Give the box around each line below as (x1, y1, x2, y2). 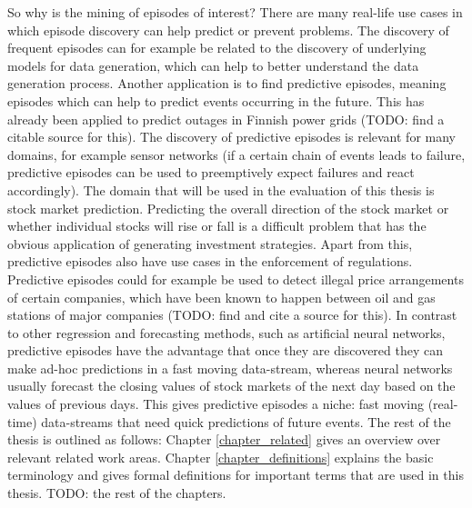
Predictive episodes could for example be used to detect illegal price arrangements (7, 269, 464, 288)
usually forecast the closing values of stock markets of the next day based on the (7, 376, 456, 395)
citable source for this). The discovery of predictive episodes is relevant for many (7, 127, 456, 146)
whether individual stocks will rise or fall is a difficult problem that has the (7, 216, 427, 235)
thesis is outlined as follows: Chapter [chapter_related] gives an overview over (7, 430, 441, 449)
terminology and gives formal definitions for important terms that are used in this (7, 465, 464, 484)
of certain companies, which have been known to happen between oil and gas (7, 287, 436, 306)
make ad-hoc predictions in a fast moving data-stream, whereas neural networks (7, 358, 453, 377)
